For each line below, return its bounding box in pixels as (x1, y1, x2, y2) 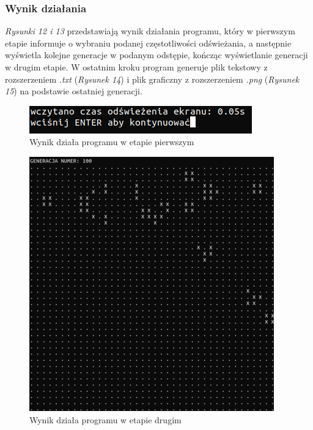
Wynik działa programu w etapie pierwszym (29, 135, 194, 148)
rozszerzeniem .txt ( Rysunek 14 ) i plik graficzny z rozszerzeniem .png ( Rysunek (5, 72, 300, 85)
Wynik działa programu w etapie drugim (29, 413, 182, 426)
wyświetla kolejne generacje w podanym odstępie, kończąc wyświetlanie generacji (5, 48, 308, 61)
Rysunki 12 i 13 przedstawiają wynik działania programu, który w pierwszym (5, 25, 295, 37)
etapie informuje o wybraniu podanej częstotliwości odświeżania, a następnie (5, 36, 292, 49)
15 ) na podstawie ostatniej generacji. (5, 85, 142, 97)
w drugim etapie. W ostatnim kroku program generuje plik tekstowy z (5, 61, 268, 73)
